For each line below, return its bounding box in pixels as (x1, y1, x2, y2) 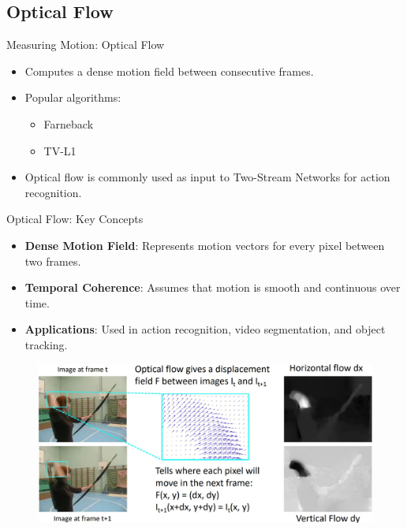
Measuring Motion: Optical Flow (6, 36, 165, 53)
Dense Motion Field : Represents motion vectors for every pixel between (24, 237, 385, 253)
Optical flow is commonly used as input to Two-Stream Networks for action (24, 169, 390, 185)
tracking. (24, 336, 68, 352)
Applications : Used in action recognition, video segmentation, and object (24, 321, 386, 337)
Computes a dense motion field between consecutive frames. (24, 62, 314, 79)
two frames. (24, 252, 81, 269)
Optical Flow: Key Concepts (6, 210, 144, 227)
